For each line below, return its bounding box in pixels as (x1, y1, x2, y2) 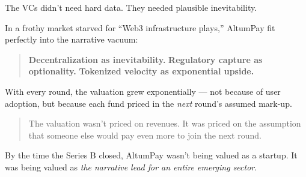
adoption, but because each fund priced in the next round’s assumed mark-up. (5, 97, 292, 109)
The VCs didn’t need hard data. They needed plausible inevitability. (5, 1, 257, 13)
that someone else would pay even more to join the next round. (28, 128, 262, 141)
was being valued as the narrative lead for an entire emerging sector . (5, 160, 257, 173)
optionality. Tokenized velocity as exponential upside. (28, 65, 254, 77)
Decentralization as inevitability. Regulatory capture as (28, 53, 263, 65)
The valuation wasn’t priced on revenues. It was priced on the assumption (28, 117, 301, 130)
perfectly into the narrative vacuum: (5, 33, 138, 46)
